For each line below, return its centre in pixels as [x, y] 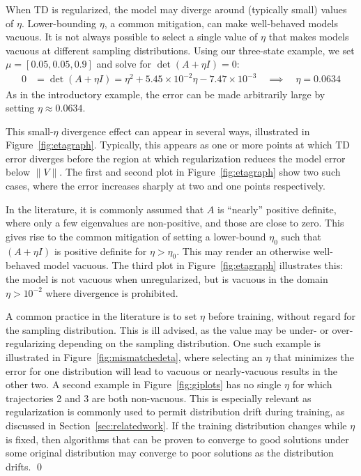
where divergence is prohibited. [112, 292]
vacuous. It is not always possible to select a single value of [132, 37]
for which [312, 384]
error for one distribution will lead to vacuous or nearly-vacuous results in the [171, 370]
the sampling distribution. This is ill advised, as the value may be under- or [167, 329]
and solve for [124, 64]
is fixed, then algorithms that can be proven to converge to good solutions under [177, 439]
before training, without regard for [282, 316]
